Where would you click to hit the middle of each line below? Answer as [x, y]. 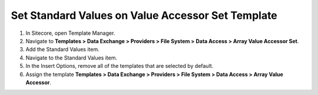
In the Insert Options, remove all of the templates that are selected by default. [120, 66]
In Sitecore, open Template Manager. [70, 33]
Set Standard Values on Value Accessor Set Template [144, 15]
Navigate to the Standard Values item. [72, 58]
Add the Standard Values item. [62, 50]
